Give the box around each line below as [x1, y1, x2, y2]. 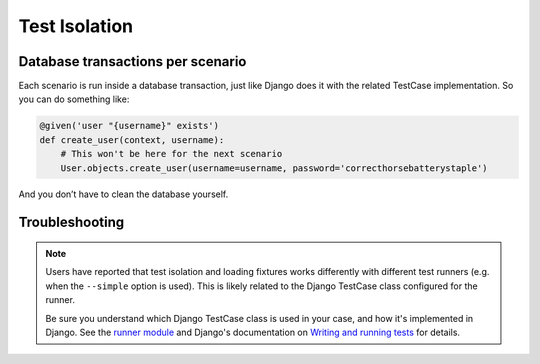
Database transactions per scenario [18, 53, 247, 70]
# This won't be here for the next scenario [60, 148, 283, 160]
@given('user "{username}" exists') [39, 120, 220, 132]
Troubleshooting [18, 214, 125, 231]
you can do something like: [18, 93, 130, 105]
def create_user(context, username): [39, 134, 225, 145]
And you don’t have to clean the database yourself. [18, 188, 229, 200]
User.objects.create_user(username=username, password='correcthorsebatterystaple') [60, 162, 489, 174]
